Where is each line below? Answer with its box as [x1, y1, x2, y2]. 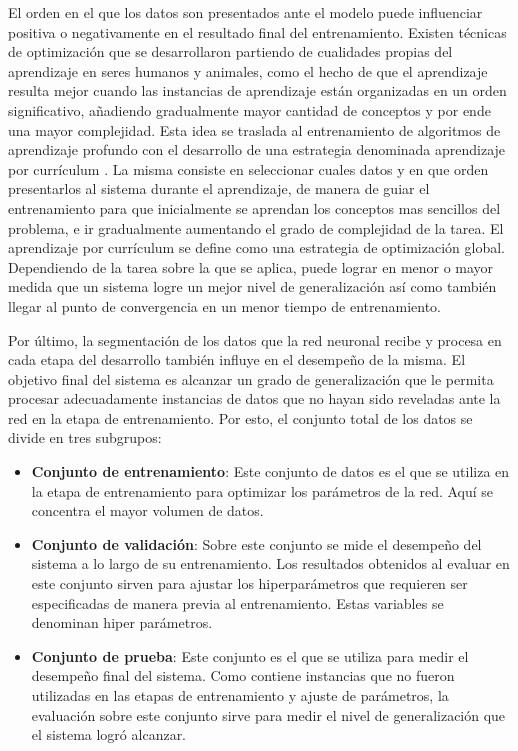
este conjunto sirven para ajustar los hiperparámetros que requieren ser [31, 573, 468, 594]
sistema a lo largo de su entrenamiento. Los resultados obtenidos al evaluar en [31, 553, 510, 574]
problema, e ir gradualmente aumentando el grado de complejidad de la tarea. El [8, 217, 504, 238]
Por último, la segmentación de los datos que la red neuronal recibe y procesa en [8, 329, 502, 350]
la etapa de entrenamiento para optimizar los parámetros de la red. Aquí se [31, 480, 494, 501]
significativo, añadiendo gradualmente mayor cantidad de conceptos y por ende [8, 99, 491, 120]
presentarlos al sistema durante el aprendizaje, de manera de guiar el [8, 178, 430, 199]
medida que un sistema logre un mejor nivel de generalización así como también [8, 276, 497, 297]
